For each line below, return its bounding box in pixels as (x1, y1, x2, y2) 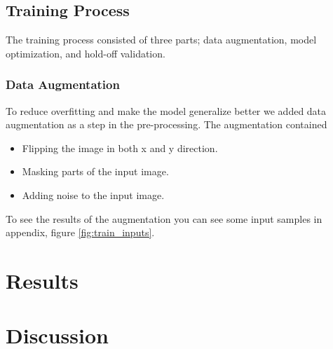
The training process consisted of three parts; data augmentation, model (6, 32, 317, 47)
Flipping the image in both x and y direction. (22, 140, 218, 155)
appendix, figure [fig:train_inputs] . (6, 225, 155, 240)
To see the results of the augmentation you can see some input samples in (6, 211, 322, 226)
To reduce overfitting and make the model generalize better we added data (6, 103, 327, 118)
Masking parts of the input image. (22, 164, 169, 179)
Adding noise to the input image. (22, 187, 165, 202)
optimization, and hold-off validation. (6, 46, 165, 60)
